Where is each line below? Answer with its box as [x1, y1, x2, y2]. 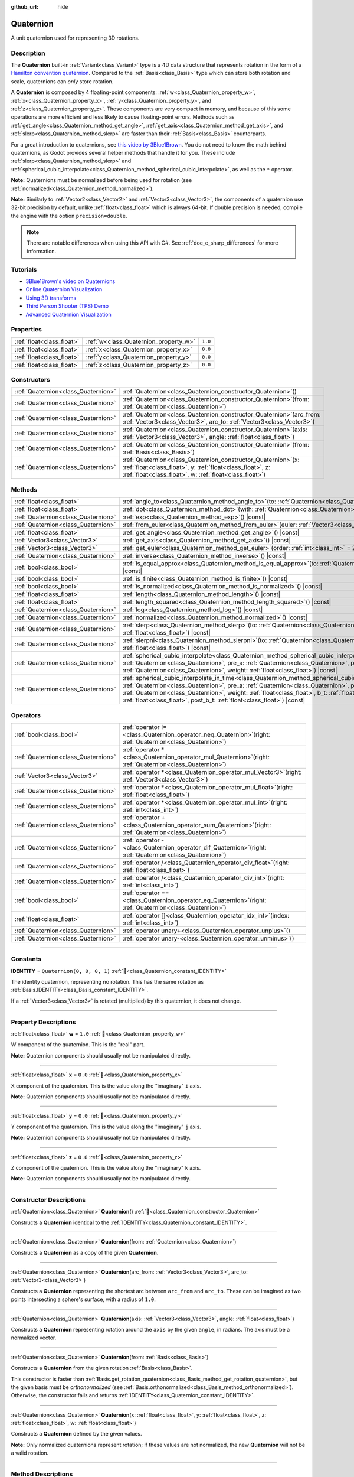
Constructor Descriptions [11, 1196, 86, 1204]
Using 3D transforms [25, 294, 77, 301]
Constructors [11, 376, 50, 384]
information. [27, 248, 57, 255]
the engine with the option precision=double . [11, 212, 127, 219]
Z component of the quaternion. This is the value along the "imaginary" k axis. [11, 1164, 201, 1171]
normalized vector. [11, 1334, 57, 1341]
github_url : [11, 4, 38, 10]
